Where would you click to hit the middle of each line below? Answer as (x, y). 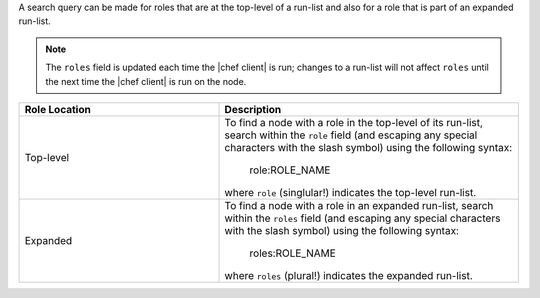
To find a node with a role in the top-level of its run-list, (354, 122)
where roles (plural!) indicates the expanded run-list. (349, 275)
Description (253, 109)
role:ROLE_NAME (290, 170)
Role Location (58, 109)
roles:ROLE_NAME (293, 253)
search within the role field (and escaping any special (351, 135)
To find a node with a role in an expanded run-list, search (359, 205)
